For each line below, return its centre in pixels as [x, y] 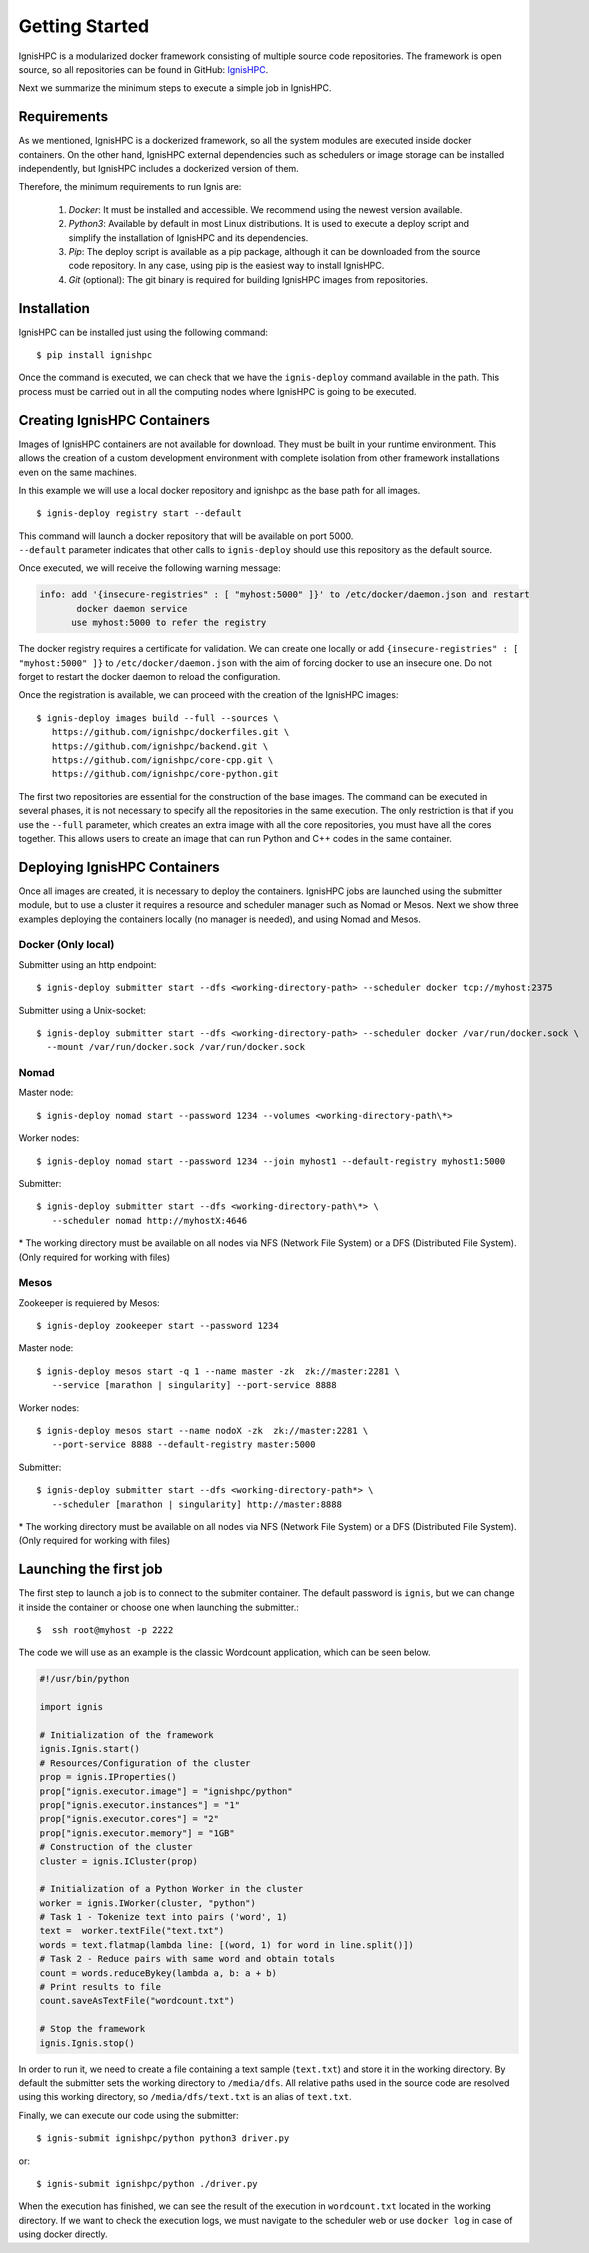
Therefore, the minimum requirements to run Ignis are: [130, 187]
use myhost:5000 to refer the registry [169, 623]
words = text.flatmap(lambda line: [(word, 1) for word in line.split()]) [227, 1944]
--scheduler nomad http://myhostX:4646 [149, 1220]
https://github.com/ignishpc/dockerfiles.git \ [170, 732]
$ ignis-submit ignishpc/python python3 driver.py [163, 2138]
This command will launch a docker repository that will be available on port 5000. [186, 536]
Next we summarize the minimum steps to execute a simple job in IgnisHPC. [175, 88]
